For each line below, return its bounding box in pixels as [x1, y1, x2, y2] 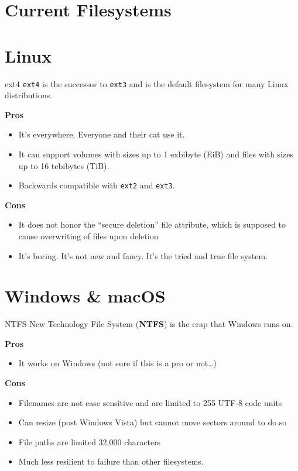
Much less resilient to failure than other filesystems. [18, 455, 204, 467]
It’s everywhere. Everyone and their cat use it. [18, 128, 185, 140]
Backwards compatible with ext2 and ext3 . [18, 179, 175, 191]
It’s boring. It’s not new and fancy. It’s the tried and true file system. [18, 249, 268, 262]
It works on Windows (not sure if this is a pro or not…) [18, 357, 217, 369]
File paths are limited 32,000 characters [18, 435, 161, 448]
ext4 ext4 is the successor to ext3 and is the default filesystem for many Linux [5, 77, 289, 90]
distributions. [5, 89, 53, 101]
